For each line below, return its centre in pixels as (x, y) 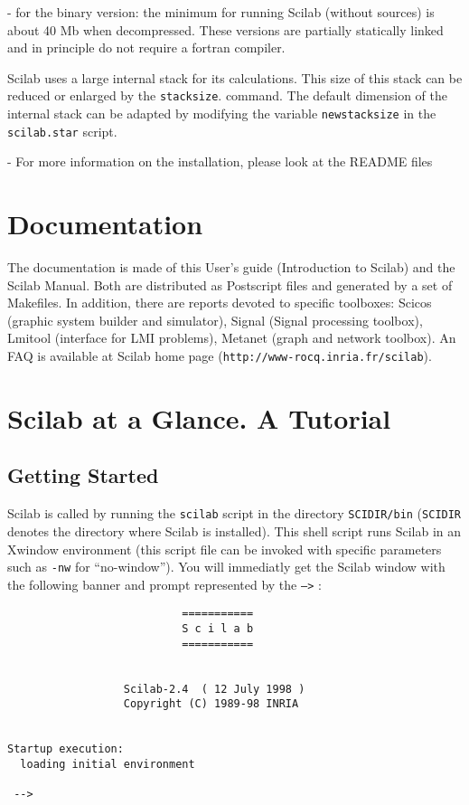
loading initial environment (108, 764)
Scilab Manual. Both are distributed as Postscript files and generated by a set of (230, 284)
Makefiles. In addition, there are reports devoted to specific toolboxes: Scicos (220, 303)
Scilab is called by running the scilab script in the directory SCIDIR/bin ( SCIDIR (234, 513)
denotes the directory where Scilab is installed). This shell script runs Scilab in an (234, 530)
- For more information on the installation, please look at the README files (220, 161)
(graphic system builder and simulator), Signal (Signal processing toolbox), (215, 320)
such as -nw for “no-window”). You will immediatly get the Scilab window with (226, 567)
